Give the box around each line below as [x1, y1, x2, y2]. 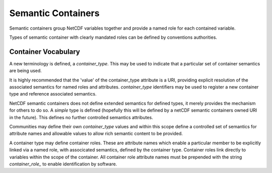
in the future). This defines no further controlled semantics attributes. [9, 114, 153, 120]
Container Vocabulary [9, 47, 81, 56]
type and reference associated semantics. [9, 91, 97, 97]
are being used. [9, 68, 42, 74]
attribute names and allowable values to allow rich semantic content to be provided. [9, 131, 183, 137]
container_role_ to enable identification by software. [9, 161, 117, 167]
